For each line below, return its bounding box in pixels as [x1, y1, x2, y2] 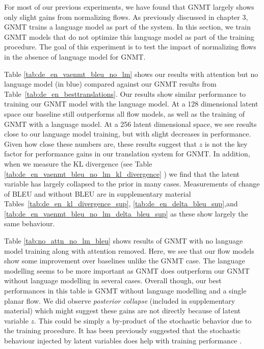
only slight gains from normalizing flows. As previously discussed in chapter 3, [4, 11, 248, 22]
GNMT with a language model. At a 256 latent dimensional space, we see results [4, 118, 257, 129]
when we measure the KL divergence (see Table [4, 158, 152, 169]
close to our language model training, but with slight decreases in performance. [4, 128, 251, 139]
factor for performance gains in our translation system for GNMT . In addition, [4, 148, 250, 159]
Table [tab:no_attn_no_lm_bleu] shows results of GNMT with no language [4, 235, 243, 246]
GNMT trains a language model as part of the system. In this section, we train [4, 21, 251, 32]
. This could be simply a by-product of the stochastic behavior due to [34, 315, 252, 326]
